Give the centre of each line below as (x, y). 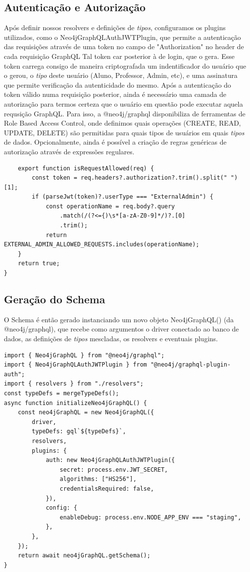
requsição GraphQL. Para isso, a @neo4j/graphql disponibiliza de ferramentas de (125, 113)
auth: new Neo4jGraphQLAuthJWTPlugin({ (110, 460)
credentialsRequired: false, (107, 489)
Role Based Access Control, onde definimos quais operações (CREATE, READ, (123, 123)
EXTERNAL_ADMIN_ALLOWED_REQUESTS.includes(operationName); (102, 245)
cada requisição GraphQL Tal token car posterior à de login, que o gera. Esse (119, 56)
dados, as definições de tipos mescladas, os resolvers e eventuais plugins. (111, 339)
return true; (39, 264)
